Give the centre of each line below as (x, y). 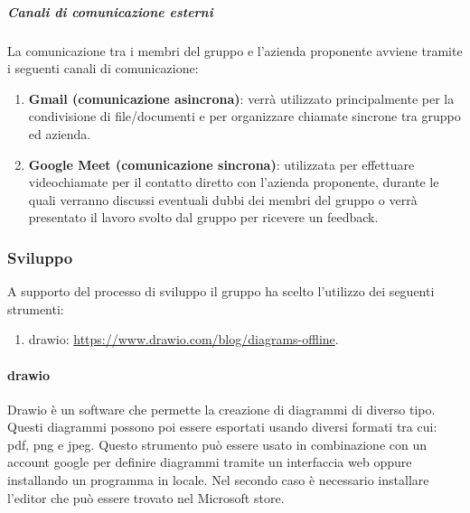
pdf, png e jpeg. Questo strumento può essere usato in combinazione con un (217, 444)
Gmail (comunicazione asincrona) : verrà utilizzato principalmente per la (241, 98)
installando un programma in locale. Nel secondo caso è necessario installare (218, 480)
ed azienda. (60, 133)
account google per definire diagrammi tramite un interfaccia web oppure (210, 462)
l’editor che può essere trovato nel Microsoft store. (146, 497)
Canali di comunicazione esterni (110, 11)
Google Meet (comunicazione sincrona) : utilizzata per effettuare (221, 164)
